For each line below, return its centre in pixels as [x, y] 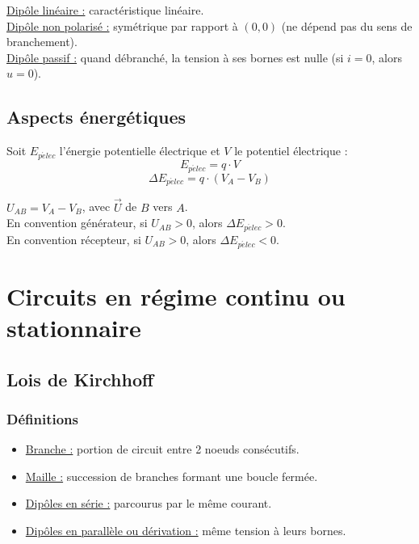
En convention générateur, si [77, 223]
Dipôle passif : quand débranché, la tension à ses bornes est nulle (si [175, 57]
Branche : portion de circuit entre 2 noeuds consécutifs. [162, 449]
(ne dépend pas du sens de [347, 25]
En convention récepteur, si [74, 239]
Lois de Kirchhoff [80, 379]
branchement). [42, 42]
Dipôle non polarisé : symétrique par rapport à [122, 25]
